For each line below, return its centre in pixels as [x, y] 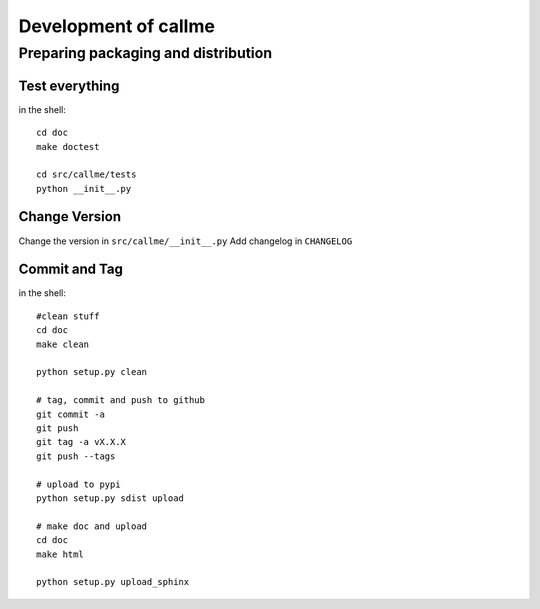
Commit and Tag [71, 269]
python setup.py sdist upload [110, 498]
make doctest [68, 146]
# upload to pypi [78, 484]
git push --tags [76, 456]
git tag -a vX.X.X [81, 442]
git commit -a [70, 414]
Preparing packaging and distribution [145, 53]
